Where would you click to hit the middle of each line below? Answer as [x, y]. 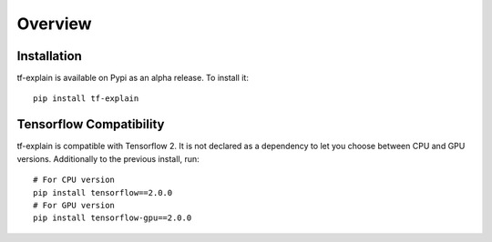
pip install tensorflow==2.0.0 [103, 192]
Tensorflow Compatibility [91, 124]
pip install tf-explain [86, 99]
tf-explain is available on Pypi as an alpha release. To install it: [133, 78]
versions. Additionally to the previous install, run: [108, 158]
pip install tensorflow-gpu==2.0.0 [113, 218]
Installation [49, 56]
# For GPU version [74, 205]
